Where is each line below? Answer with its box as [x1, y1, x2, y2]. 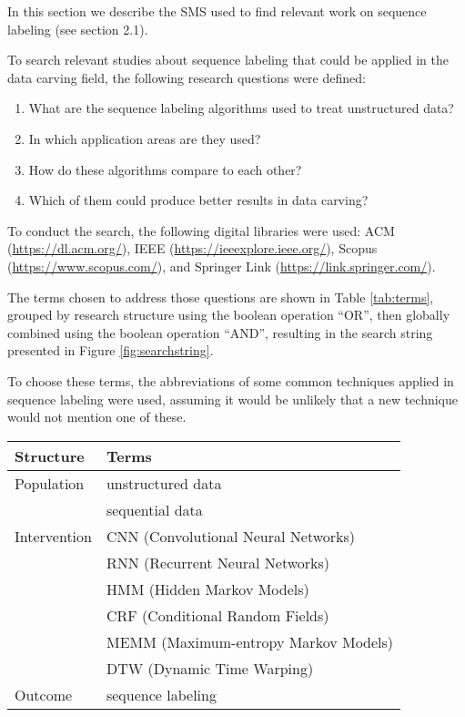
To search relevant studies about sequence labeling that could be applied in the [7, 50, 449, 69]
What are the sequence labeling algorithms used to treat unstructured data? [28, 98, 454, 118]
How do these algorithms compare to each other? [28, 159, 302, 179]
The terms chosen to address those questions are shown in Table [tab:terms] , [7, 287, 434, 306]
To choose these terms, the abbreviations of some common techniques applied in [7, 371, 454, 390]
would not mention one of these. [7, 407, 187, 426]
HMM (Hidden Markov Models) [106, 578, 309, 599]
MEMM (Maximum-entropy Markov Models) [106, 630, 394, 652]
